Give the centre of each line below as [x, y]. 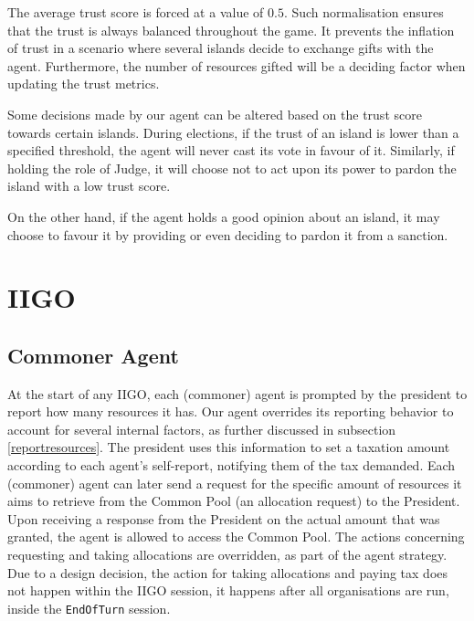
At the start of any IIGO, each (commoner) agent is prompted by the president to [237, 393]
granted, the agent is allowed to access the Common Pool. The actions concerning [236, 537]
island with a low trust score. [89, 186]
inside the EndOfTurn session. [89, 608]
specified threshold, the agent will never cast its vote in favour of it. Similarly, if [231, 150]
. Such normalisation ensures [363, 12]
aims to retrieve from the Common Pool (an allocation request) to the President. [234, 501]
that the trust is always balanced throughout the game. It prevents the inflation [231, 30]
